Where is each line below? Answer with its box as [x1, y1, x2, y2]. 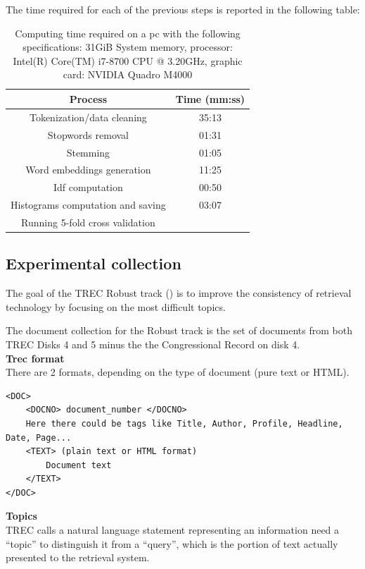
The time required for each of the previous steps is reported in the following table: [6, 2, 360, 16]
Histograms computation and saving [11, 197, 166, 212]
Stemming [66, 145, 110, 159]
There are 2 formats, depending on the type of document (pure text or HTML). [6, 365, 350, 379]
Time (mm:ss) [175, 91, 245, 106]
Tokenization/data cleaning [29, 109, 147, 124]
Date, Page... [6, 432, 72, 443]
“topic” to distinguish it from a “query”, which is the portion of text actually [6, 536, 338, 551]
